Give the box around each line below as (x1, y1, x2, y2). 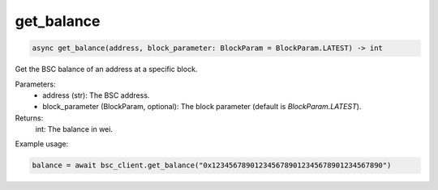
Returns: (15, 113, 44, 123)
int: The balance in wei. (35, 125, 114, 134)
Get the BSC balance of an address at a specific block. (15, 65, 198, 74)
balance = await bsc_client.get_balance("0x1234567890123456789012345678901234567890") (32, 161, 392, 170)
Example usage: (15, 139, 69, 149)
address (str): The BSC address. (42, 90, 150, 100)
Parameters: (15, 79, 56, 89)
